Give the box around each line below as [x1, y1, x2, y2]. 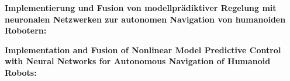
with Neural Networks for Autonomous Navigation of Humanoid [5, 55, 271, 67]
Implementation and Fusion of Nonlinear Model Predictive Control [5, 43, 281, 56]
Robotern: [5, 24, 47, 36]
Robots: [5, 66, 37, 78]
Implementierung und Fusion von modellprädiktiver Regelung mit [5, 2, 277, 13]
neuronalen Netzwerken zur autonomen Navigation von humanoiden [5, 13, 286, 25]
